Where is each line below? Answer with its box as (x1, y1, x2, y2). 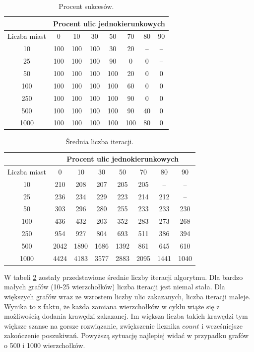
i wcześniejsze (201, 320, 243, 331)
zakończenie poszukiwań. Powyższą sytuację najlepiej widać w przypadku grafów (4, 330, 249, 341)
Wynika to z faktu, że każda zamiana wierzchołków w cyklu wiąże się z (4, 301, 220, 311)
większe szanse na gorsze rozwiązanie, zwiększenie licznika (4, 320, 180, 331)
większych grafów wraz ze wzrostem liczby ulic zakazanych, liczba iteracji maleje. (4, 291, 251, 302)
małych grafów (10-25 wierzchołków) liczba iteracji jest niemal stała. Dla (4, 281, 225, 292)
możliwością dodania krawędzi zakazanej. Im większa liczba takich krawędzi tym (4, 311, 248, 321)
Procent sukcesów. (59, 1, 114, 11)
